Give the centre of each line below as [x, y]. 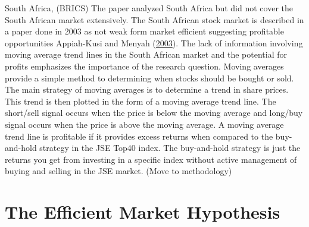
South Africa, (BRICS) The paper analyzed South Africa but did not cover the [149, 8]
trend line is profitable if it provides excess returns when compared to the [139, 136]
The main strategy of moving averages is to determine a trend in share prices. [147, 89]
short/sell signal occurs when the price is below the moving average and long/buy [154, 113]
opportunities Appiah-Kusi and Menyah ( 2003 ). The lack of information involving [154, 42]
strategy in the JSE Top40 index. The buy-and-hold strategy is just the [170, 148]
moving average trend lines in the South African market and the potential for [146, 54]
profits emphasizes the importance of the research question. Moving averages [144, 66]
